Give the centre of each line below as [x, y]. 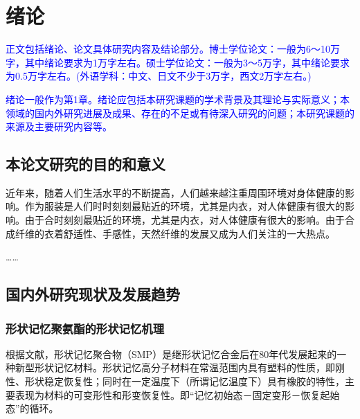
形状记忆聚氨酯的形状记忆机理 [85, 328]
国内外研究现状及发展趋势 [93, 294]
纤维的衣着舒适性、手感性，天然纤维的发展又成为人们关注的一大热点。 [175, 233]
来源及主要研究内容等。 [59, 126]
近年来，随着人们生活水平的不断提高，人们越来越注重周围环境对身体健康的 [175, 192]
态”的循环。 [32, 408]
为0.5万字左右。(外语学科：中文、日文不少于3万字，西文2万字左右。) [159, 76]
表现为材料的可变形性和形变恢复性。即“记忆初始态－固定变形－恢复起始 [177, 394]
